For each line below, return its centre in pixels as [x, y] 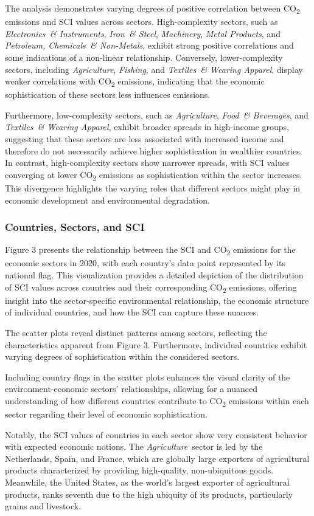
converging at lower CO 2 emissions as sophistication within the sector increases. [154, 175]
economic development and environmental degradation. [107, 200]
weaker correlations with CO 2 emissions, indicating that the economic [135, 82]
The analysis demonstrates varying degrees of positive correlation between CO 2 [152, 9]
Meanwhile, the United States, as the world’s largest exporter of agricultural [147, 482]
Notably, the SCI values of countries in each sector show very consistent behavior [156, 434]
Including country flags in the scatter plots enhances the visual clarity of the [148, 377]
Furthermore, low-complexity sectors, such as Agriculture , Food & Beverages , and [157, 115]
